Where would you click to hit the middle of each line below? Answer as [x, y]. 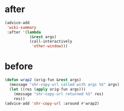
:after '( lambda [24, 32]
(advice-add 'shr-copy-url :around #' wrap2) [52, 103]
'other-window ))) [50, 46]
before [19, 66]
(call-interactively [51, 41]
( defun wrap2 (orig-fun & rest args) [43, 80]
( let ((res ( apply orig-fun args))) [47, 89]
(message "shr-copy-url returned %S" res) [59, 94]
